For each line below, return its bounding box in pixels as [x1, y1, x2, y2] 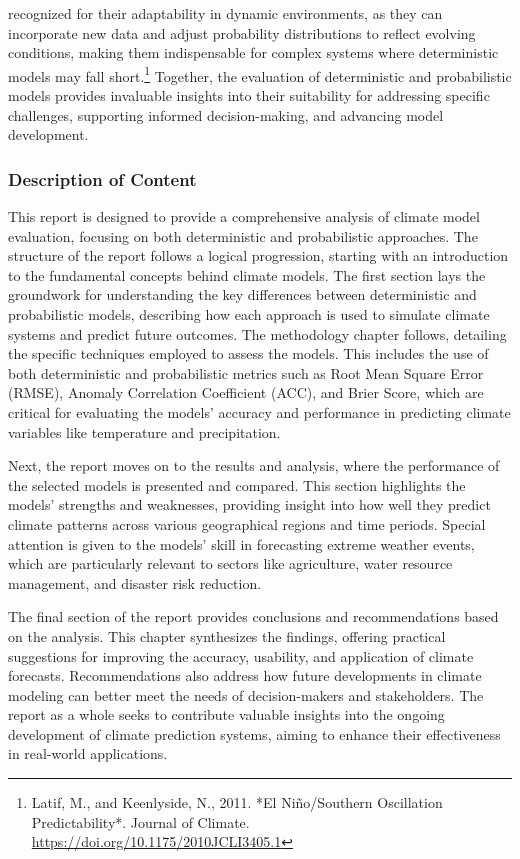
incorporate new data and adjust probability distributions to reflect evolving [8, 22, 476, 43]
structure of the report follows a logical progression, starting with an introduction [8, 245, 509, 266]
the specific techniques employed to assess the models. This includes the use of [8, 343, 489, 364]
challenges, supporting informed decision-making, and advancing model [8, 104, 444, 125]
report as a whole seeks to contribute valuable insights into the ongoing [8, 704, 445, 725]
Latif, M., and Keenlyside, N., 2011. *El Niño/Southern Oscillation [31, 792, 443, 813]
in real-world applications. [8, 743, 168, 764]
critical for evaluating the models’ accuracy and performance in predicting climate [8, 401, 511, 422]
